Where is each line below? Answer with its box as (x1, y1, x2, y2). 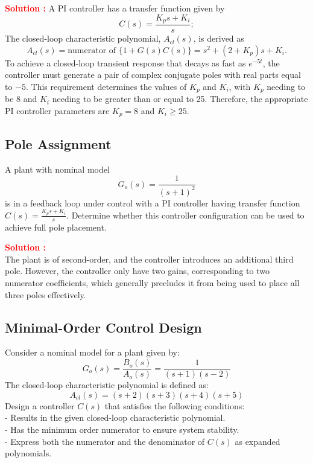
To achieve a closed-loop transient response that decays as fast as (5, 56, 246, 69)
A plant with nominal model (5, 162, 110, 175)
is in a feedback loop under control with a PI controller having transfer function (5, 196, 300, 209)
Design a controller (5, 399, 75, 412)
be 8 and (5, 92, 37, 105)
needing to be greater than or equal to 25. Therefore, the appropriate (52, 92, 308, 105)
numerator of (68, 46, 116, 55)
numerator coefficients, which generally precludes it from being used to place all (5, 276, 300, 289)
